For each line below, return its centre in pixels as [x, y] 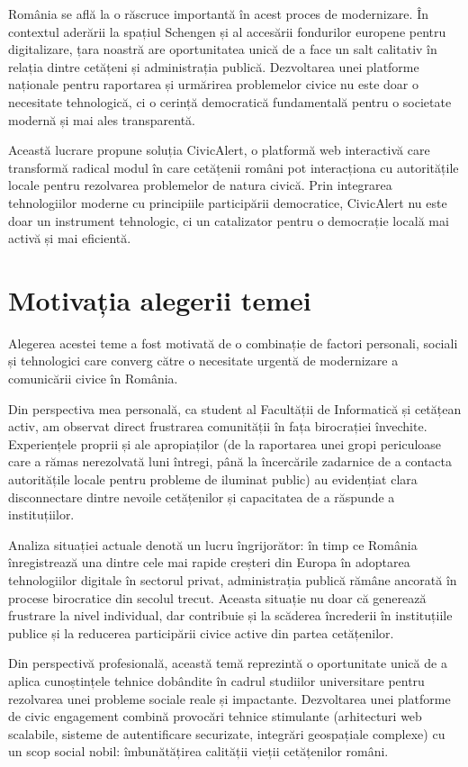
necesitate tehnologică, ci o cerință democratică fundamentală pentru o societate [230, 101]
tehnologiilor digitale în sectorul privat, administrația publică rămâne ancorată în [233, 579]
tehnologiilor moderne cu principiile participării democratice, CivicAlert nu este [228, 202]
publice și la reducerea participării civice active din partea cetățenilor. [201, 632]
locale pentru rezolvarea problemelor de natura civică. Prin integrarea [200, 185]
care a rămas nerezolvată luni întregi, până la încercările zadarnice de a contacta [230, 461]
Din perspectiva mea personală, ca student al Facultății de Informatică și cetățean [235, 408]
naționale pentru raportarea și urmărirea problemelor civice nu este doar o [213, 84]
